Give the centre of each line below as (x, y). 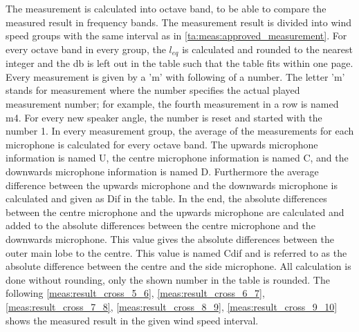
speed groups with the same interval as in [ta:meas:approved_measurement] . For (176, 36)
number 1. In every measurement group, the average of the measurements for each (180, 131)
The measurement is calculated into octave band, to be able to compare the (166, 8)
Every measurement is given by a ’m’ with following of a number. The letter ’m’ (175, 76)
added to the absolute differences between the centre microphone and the (160, 225)
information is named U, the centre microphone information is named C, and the (177, 158)
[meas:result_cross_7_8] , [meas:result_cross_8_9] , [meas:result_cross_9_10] (172, 306)
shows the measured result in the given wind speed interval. (132, 320)
